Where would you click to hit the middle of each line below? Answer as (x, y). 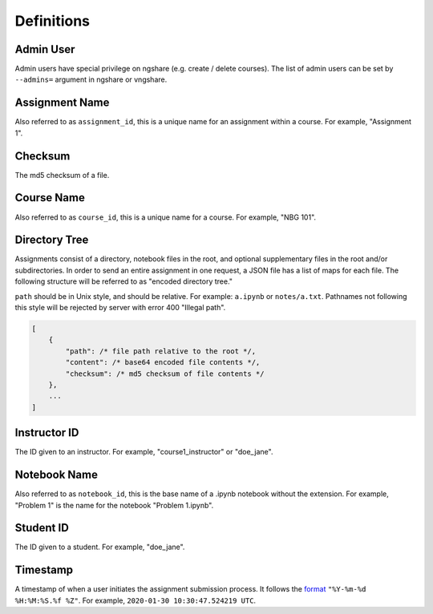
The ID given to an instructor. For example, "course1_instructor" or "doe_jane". (144, 452)
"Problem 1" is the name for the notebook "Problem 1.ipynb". (114, 505)
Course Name (50, 198)
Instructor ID (47, 433)
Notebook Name (56, 475)
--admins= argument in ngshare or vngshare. (91, 79)
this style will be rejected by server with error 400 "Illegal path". (120, 308)
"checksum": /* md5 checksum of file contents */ (165, 374)
